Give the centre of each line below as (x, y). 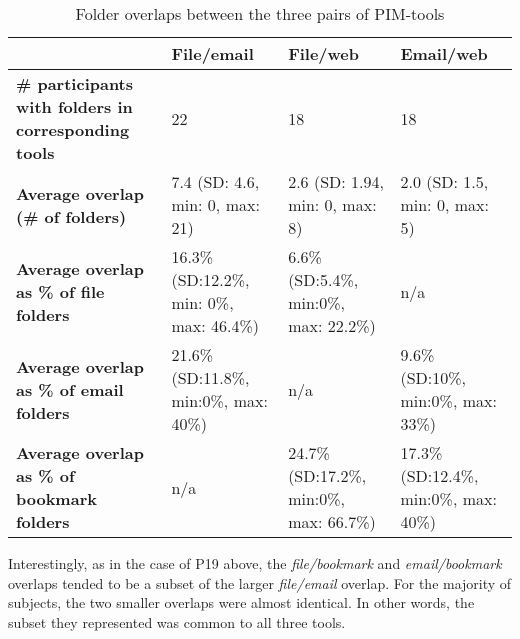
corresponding (73, 129)
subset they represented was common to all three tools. (177, 621)
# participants (75, 83)
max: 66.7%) (332, 521)
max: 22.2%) (332, 325)
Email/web (444, 53)
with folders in (74, 106)
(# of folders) (71, 216)
